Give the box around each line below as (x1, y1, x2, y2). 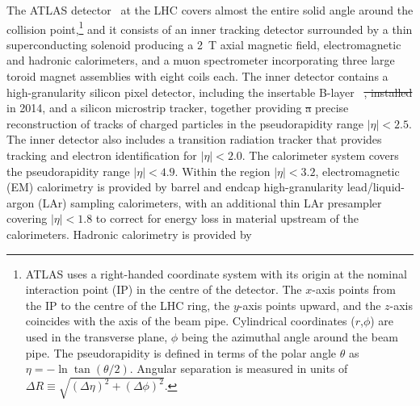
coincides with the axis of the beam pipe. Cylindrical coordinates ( (25, 312, 355, 329)
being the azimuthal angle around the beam (181, 328, 398, 345)
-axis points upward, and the (238, 296, 381, 313)
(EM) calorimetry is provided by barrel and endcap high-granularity (6, 178, 344, 195)
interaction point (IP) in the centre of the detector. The (25, 281, 302, 298)
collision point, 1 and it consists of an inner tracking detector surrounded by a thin (6, 18, 413, 37)
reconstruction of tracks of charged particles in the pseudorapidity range (6, 115, 363, 132)
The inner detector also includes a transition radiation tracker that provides (6, 131, 382, 148)
